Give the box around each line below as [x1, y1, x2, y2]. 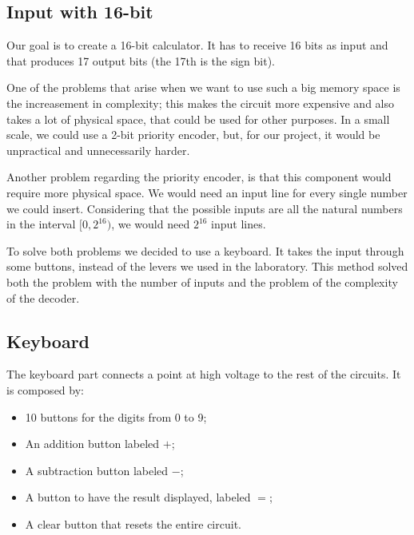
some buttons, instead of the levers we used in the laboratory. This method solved [6, 258, 408, 275]
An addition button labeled [25, 435, 160, 452]
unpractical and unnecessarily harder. [6, 141, 190, 158]
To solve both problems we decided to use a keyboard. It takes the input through [6, 242, 404, 259]
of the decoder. [6, 289, 80, 306]
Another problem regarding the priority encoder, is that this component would [6, 168, 392, 185]
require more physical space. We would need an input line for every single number [6, 184, 408, 200]
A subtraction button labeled [25, 462, 169, 478]
